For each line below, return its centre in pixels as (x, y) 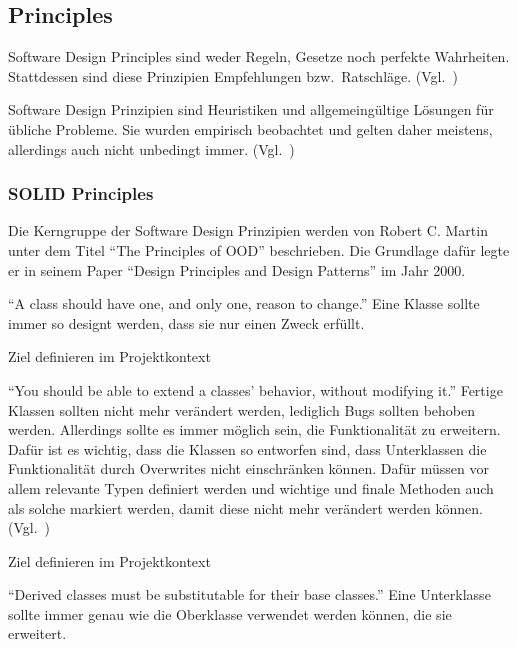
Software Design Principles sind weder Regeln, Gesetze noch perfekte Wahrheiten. (259, 56)
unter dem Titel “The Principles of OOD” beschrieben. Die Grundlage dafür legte (259, 249)
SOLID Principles (81, 193)
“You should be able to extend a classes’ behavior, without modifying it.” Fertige (255, 389)
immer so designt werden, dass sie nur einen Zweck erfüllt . (186, 322)
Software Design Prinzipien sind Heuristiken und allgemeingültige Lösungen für (251, 109)
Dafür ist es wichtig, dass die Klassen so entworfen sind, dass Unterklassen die (247, 448)
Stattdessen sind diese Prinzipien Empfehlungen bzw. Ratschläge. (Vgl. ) (233, 75)
